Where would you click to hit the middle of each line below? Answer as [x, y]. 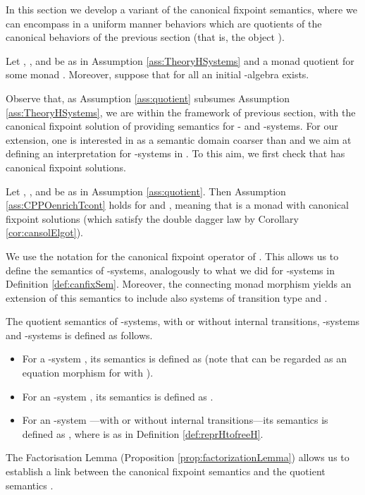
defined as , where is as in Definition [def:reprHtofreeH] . [143, 433]
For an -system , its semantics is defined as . [118, 396]
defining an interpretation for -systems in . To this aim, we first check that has [175, 153]
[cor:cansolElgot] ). [45, 232]
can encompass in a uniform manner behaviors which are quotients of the [164, 23]
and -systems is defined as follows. [79, 335]
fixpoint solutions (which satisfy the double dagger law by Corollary [152, 218]
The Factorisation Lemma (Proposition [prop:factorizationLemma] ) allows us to [178, 457]
